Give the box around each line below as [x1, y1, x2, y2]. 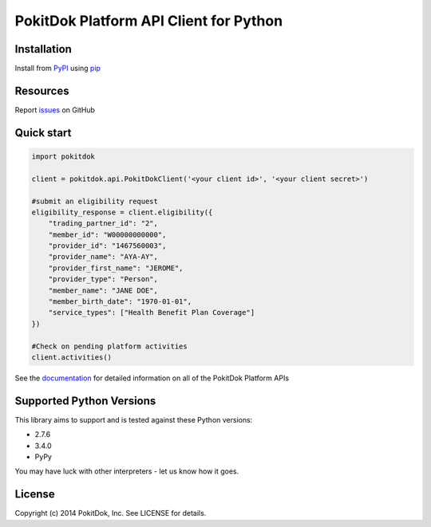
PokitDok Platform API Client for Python [14, 12, 283, 29]
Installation [14, 42, 72, 56]
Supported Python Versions [14, 394, 156, 407]
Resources [14, 84, 69, 97]
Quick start [14, 126, 72, 140]
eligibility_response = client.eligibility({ [31, 207, 213, 217]
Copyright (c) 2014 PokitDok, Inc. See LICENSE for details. [14, 509, 207, 518]
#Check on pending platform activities [31, 341, 188, 351]
